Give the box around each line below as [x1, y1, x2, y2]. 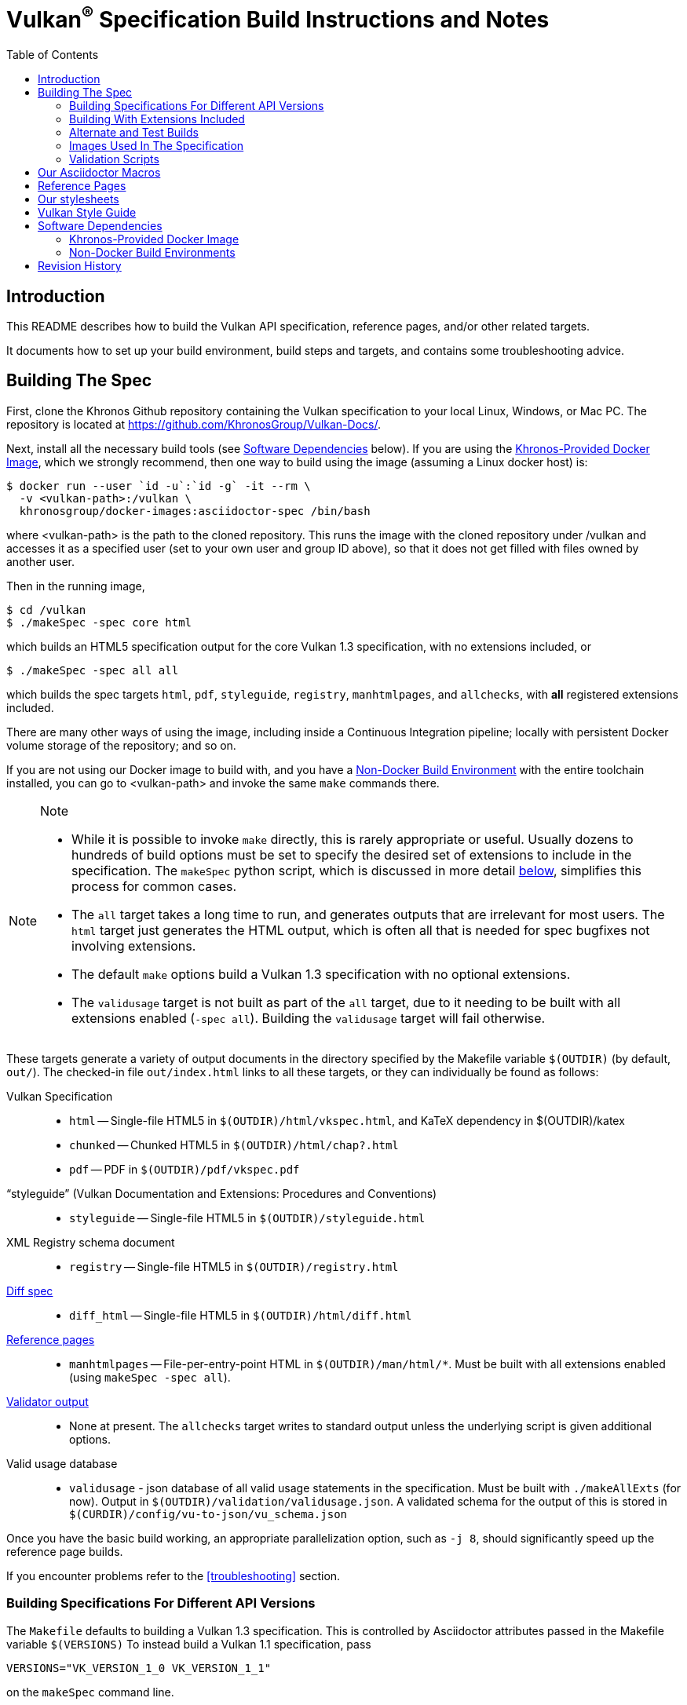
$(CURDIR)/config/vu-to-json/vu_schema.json [69, 1507, 348, 1521]
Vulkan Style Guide [38, 206, 137, 220]
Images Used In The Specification [69, 139, 244, 153]
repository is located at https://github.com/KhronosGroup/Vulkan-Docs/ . [6, 417, 381, 431]
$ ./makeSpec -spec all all [6, 663, 179, 677]
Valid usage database [6, 1456, 118, 1470]
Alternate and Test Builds [69, 126, 199, 140]
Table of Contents [6, 48, 99, 62]
